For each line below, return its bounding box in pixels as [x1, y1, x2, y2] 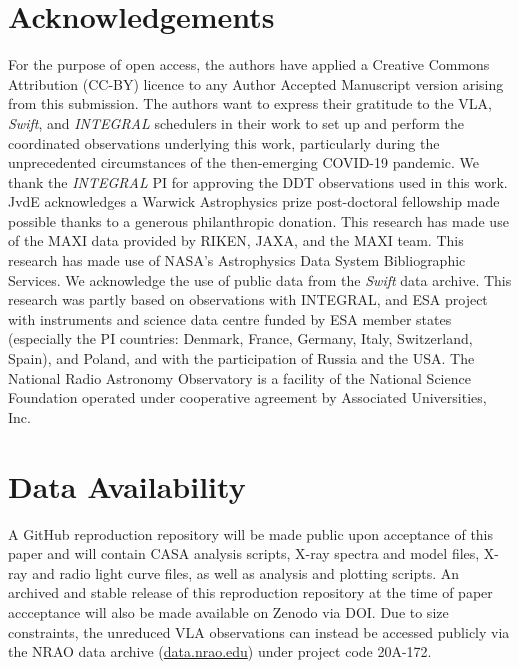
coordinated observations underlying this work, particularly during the [8, 132, 440, 153]
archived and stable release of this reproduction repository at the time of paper [8, 582, 493, 603]
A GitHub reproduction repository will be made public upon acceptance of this [8, 523, 494, 544]
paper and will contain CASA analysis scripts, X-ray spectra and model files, [8, 543, 480, 564]
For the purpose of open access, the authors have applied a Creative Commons [8, 54, 490, 75]
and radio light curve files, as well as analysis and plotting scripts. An [32, 562, 460, 583]
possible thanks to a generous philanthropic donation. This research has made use [8, 210, 509, 231]
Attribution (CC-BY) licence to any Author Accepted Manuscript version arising [8, 73, 504, 94]
